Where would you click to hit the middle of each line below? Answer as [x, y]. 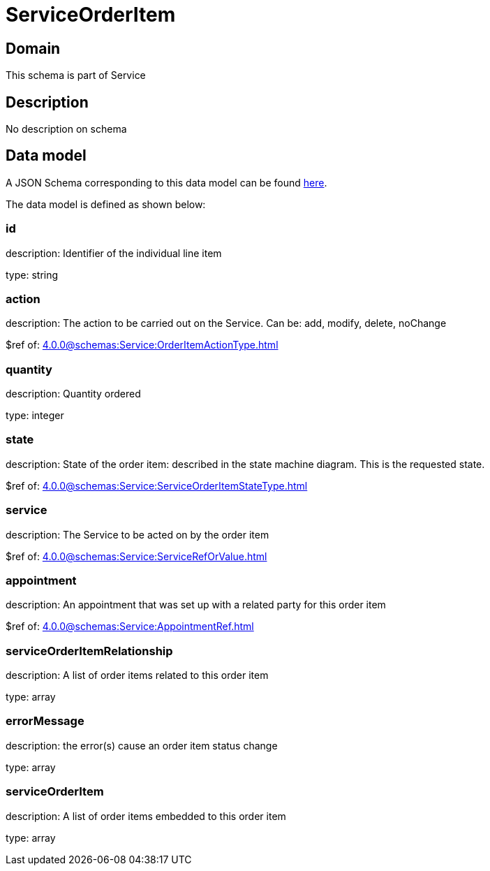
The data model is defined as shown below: [106, 204]
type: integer [35, 416]
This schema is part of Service [76, 75]
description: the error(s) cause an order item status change [142, 745]
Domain [33, 48]
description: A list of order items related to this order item [137, 675]
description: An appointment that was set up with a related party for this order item [196, 605]
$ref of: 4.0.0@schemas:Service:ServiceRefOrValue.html [136, 556]
